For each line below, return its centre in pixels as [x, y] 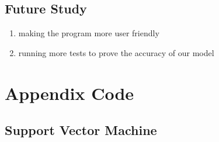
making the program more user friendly [89, 33]
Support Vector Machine [81, 130]
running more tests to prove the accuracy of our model [116, 52]
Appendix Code [69, 93]
